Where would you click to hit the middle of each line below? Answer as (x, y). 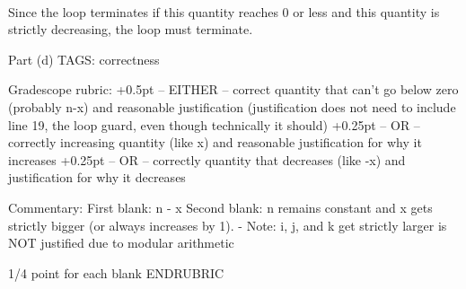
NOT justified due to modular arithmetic (121, 243)
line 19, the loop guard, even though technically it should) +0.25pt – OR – (214, 124)
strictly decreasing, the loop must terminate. (131, 29)
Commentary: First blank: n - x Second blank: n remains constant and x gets (220, 207)
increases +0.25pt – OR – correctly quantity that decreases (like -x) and (207, 159)
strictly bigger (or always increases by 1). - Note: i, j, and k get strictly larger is (228, 225)
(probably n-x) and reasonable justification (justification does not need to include (232, 106)
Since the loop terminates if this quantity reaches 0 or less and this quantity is (224, 11)
